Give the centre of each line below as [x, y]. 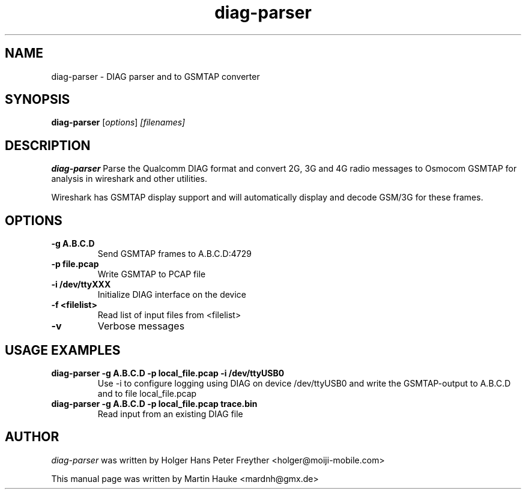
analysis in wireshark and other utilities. [129, 179]
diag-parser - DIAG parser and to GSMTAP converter [156, 76]
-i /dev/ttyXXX [81, 285]
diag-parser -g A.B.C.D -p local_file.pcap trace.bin [154, 403]
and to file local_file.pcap [147, 393]
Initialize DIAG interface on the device [172, 295]
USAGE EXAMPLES [63, 350]
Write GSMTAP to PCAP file [152, 274]
